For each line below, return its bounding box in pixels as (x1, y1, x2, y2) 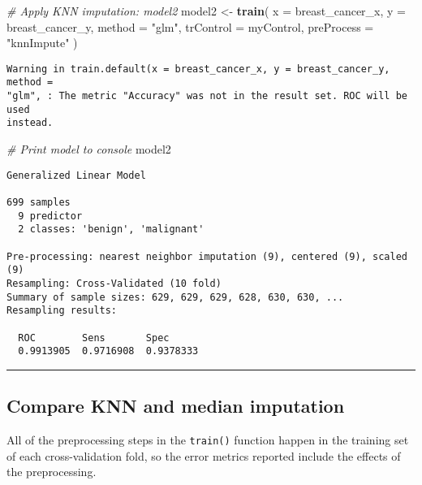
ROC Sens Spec (18, 331, 170, 344)
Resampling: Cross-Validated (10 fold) (6, 277, 222, 289)
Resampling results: (6, 305, 118, 317)
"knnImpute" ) (6, 34, 78, 51)
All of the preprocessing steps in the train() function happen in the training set (6, 431, 409, 448)
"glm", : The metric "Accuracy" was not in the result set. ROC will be (6, 90, 407, 102)
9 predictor (18, 210, 83, 222)
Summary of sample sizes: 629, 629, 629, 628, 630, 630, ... (6, 291, 344, 303)
